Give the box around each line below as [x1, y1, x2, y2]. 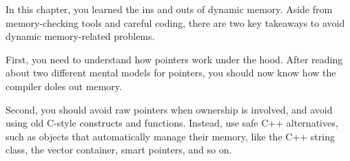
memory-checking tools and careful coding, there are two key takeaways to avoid [6, 15, 345, 30]
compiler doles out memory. [6, 78, 122, 93]
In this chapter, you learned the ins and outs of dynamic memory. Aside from [6, 2, 333, 16]
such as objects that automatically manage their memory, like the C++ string [6, 129, 335, 143]
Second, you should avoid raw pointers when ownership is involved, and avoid [6, 102, 333, 116]
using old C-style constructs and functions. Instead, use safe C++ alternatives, [6, 116, 338, 130]
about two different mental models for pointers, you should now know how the [6, 65, 336, 80]
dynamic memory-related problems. [6, 29, 155, 43]
